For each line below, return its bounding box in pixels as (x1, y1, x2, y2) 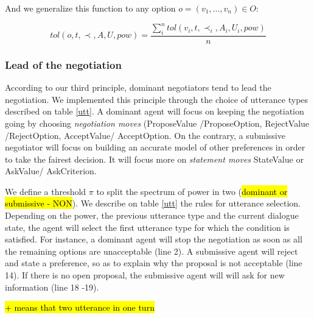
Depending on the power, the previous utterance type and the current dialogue (5, 209, 299, 222)
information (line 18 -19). (5, 280, 99, 293)
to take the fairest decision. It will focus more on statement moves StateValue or (5, 152, 304, 165)
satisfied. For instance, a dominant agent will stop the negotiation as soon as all (5, 233, 302, 246)
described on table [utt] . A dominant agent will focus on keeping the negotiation (5, 105, 304, 118)
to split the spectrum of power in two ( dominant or (96, 185, 288, 197)
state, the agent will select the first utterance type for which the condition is (5, 221, 290, 233)
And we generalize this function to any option (5, 2, 176, 14)
